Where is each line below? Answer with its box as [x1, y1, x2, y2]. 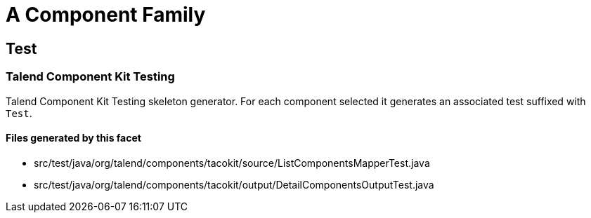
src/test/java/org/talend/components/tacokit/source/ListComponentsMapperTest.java [34, 156, 430, 169]
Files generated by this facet [6, 132, 141, 144]
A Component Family [6, 3, 206, 27]
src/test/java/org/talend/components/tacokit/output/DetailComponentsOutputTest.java [34, 178, 434, 191]
